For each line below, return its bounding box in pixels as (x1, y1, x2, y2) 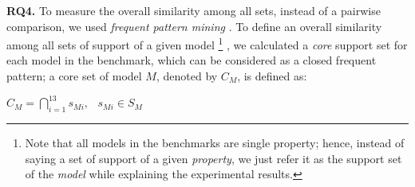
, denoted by (156, 68, 218, 84)
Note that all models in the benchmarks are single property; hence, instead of (25, 134, 405, 150)
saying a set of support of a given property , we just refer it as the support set (25, 150, 402, 166)
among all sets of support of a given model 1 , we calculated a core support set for (6, 34, 408, 53)
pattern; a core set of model (6, 68, 142, 84)
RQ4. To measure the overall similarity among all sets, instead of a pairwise (6, 2, 381, 18)
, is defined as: (237, 68, 307, 84)
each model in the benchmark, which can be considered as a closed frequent (6, 52, 377, 68)
